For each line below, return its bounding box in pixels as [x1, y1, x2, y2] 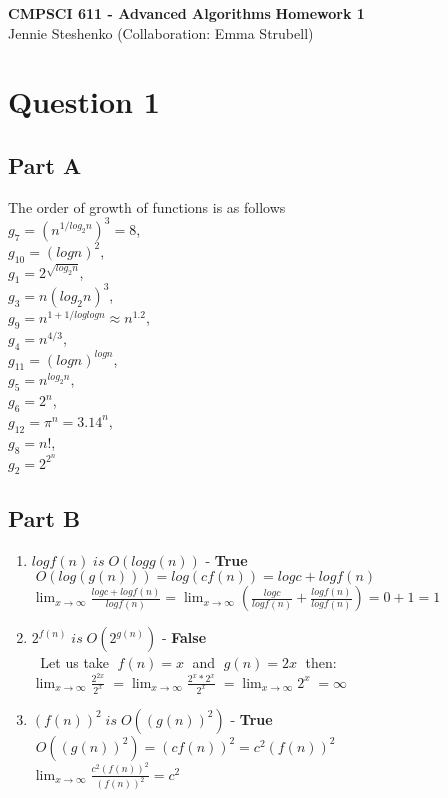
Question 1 [8, 81, 160, 122]
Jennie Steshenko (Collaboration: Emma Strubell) [8, 22, 314, 43]
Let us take [40, 652, 110, 673]
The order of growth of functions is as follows [8, 196, 286, 217]
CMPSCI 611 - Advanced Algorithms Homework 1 [8, 3, 365, 23]
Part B [8, 502, 81, 533]
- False [161, 627, 207, 648]
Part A [8, 149, 82, 180]
